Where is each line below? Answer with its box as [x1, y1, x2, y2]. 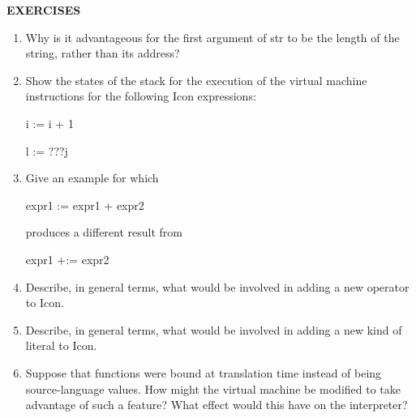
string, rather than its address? [25, 45, 180, 62]
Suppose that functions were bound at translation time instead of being [25, 364, 382, 381]
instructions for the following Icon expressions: [25, 87, 256, 104]
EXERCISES [6, 2, 81, 18]
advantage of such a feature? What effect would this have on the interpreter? [25, 396, 408, 413]
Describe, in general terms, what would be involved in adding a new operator [25, 278, 410, 295]
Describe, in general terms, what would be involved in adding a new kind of [25, 321, 402, 338]
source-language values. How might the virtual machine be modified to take [25, 380, 401, 397]
